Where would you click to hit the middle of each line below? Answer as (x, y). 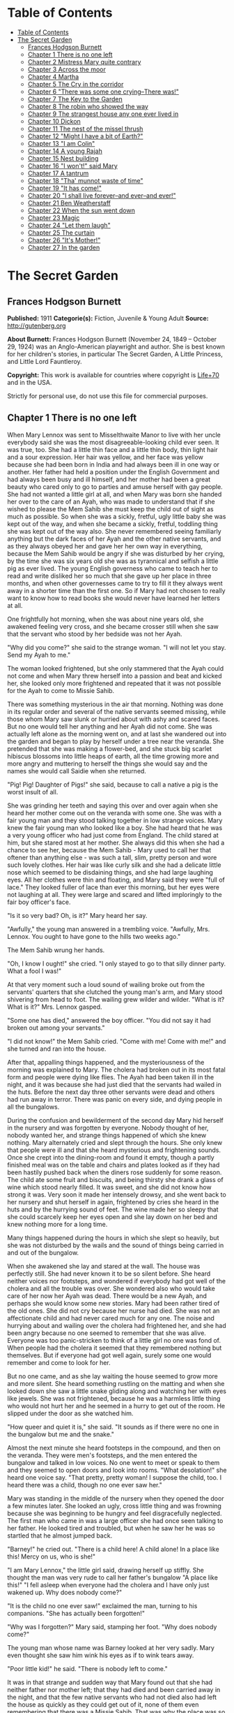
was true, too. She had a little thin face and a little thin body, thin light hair (112, 449)
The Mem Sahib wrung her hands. (56, 950)
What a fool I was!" (34, 971)
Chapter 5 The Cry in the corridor (76, 84)
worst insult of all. (33, 792)
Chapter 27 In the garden (64, 247)
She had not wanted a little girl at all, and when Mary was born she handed (115, 494)
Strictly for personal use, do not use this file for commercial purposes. (108, 395)
